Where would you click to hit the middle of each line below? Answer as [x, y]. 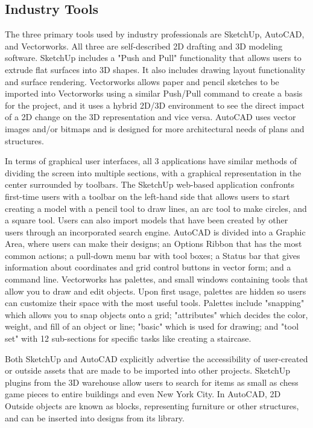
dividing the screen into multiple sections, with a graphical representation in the [153, 172]
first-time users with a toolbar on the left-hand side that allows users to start [147, 196]
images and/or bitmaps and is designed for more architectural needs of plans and [155, 128]
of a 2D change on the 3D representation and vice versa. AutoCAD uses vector [150, 117]
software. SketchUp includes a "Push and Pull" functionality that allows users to [153, 58]
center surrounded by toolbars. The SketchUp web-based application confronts [150, 184]
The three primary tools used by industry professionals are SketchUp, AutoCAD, [155, 34]
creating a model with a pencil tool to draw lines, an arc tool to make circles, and [156, 208]
